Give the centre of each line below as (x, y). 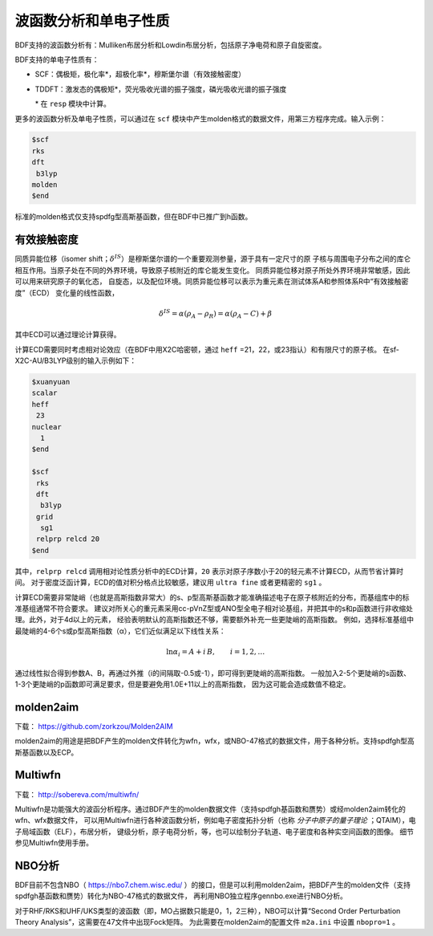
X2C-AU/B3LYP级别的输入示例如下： (76, 360)
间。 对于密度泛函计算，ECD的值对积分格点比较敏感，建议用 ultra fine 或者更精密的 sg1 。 (170, 583)
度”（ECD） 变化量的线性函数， (67, 292)
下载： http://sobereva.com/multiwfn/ (77, 794)
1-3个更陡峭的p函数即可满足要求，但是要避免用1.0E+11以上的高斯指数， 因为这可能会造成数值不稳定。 (182, 684)
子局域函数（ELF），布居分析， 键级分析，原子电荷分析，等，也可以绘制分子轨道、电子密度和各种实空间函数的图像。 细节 (214, 832)
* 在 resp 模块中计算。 (73, 104)
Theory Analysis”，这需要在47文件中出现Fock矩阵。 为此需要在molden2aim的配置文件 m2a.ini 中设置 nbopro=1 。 (207, 922)
